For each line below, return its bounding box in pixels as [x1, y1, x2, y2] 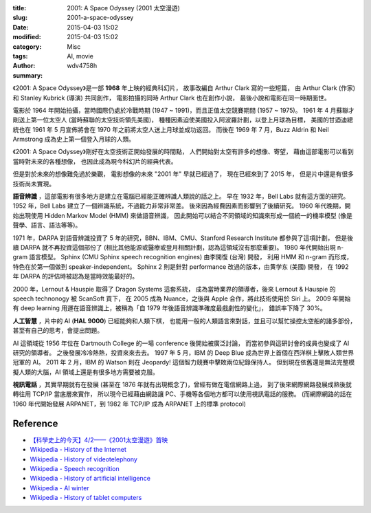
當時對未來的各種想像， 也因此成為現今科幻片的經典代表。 [12, 157, 177, 165]
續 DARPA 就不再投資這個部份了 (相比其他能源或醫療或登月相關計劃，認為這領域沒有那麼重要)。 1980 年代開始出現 [12, 243, 336, 251]
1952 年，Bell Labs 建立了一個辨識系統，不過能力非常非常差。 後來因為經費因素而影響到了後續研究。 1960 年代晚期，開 [12, 201, 351, 210]
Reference [12, 417, 58, 429]
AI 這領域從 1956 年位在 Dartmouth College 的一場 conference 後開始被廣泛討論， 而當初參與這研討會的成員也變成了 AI [12, 339, 350, 347]
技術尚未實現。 [12, 179, 55, 188]
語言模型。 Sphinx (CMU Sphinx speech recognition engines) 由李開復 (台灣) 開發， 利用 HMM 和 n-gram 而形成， [28, 253, 353, 261]
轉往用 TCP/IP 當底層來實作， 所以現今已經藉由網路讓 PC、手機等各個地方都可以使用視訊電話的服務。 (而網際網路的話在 [12, 390, 352, 398]
